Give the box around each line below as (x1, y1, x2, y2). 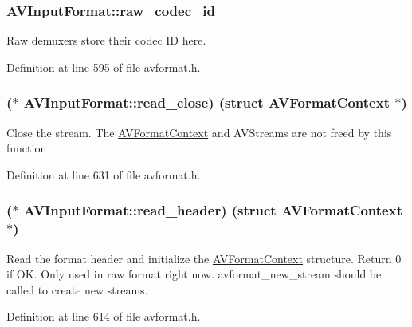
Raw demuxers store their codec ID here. (6, 32, 206, 49)
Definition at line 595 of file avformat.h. (6, 58, 201, 75)
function (6, 140, 47, 156)
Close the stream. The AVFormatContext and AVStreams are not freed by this (6, 124, 392, 140)
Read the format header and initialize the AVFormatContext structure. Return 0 (6, 250, 402, 266)
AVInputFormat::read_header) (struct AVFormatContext (23, 200, 402, 220)
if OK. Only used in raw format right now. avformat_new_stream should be (6, 266, 382, 282)
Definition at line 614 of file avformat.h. (6, 308, 201, 325)
